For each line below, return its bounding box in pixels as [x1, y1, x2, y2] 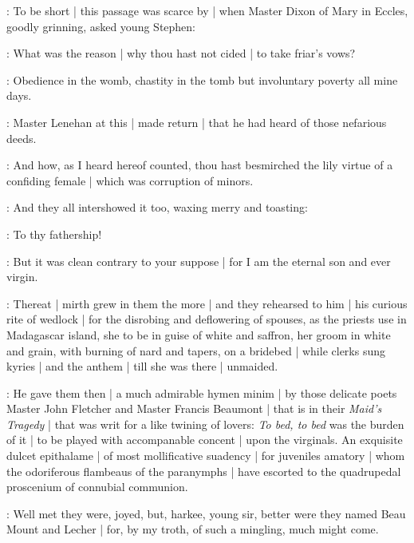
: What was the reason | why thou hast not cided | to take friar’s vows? [6, 45, 356, 61]
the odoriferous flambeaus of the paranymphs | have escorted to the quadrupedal [6, 462, 401, 479]
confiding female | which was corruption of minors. [6, 172, 254, 188]
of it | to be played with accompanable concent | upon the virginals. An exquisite [6, 431, 403, 448]
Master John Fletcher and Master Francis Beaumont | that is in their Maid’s [6, 400, 382, 417]
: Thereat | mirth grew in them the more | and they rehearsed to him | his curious [6, 295, 408, 311]
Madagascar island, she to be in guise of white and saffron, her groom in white [6, 326, 391, 343]
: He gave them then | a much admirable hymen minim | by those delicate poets [6, 384, 397, 401]
